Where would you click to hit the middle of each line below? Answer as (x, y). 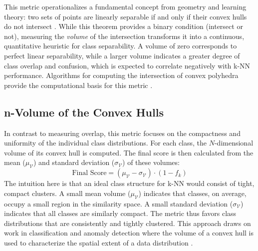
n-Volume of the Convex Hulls (84, 112)
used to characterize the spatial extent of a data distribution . (99, 242)
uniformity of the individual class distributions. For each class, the (106, 143)
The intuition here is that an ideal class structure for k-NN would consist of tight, (129, 183)
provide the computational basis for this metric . (78, 85)
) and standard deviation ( (74, 162)
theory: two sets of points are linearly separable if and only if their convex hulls (126, 16)
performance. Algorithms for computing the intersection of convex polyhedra (121, 75)
